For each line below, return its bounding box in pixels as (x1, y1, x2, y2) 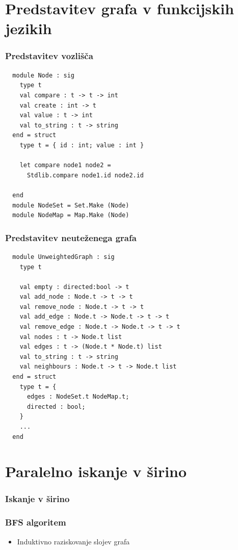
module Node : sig (12, 71, 75, 79)
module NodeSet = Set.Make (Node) (12, 201, 129, 209)
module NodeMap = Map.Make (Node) (12, 212, 129, 219)
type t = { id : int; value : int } (19, 141, 144, 149)
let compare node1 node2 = (19, 162, 111, 169)
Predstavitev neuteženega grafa (5, 231, 137, 244)
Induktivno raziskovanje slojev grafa (17, 536, 130, 546)
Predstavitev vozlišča (5, 49, 93, 62)
